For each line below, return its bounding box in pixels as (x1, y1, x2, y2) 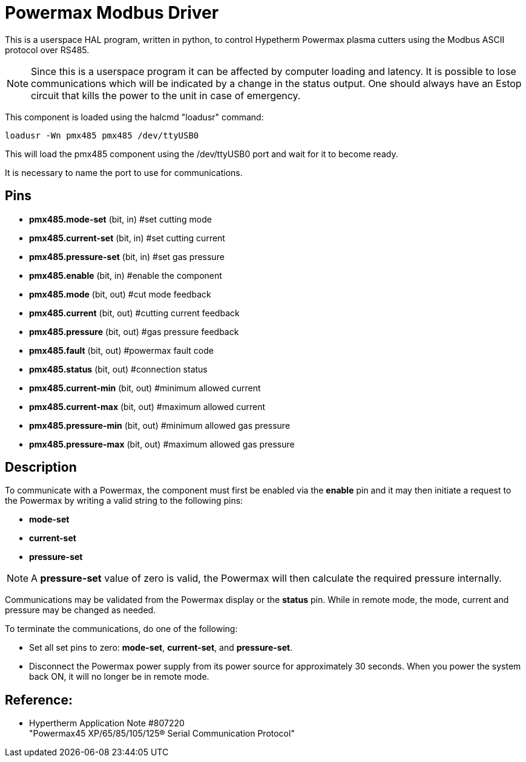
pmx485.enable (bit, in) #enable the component (29, 270, 222, 281)
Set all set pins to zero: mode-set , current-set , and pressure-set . (29, 642, 293, 653)
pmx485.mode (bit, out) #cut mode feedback (29, 288, 211, 299)
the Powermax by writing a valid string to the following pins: (5, 495, 243, 506)
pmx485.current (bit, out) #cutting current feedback (29, 307, 240, 318)
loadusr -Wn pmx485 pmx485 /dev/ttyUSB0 (5, 130, 199, 140)
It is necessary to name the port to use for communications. (5, 167, 243, 178)
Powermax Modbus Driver (5, 2, 219, 23)
